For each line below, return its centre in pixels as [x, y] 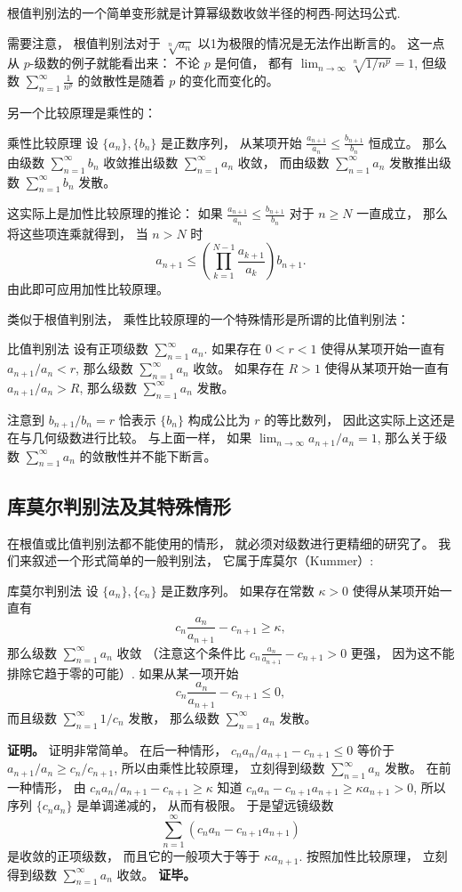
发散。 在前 [418, 768]
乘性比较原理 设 [53, 142]
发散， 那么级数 [174, 717]
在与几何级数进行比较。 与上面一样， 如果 [130, 438]
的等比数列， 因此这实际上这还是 [359, 419]
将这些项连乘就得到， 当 [78, 233]
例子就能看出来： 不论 [136, 63]
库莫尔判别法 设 [53, 590]
